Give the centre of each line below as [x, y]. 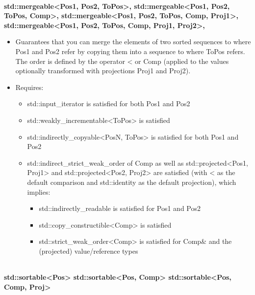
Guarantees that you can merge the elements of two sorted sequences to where [133, 42]
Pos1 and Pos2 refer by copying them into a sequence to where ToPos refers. [130, 51]
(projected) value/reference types [89, 251]
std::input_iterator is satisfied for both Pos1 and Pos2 [109, 103]
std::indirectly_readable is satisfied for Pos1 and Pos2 [120, 208]
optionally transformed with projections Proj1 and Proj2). [103, 71]
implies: [39, 192]
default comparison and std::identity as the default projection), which [132, 182]
